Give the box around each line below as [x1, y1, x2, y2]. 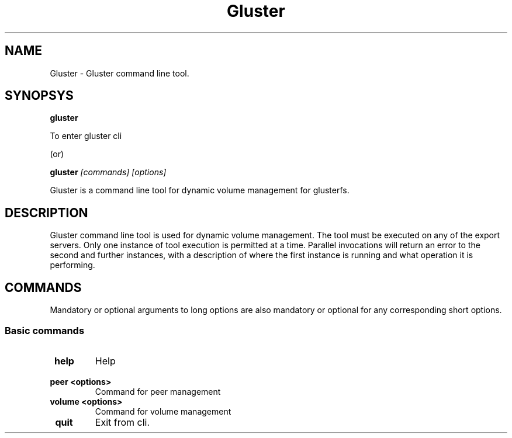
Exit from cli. [95, 416, 150, 428]
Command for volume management [95, 406, 231, 416]
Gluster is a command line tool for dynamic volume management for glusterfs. [50, 185, 350, 196]
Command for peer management [95, 386, 221, 397]
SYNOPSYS [5, 88, 74, 103]
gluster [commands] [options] [50, 167, 167, 178]
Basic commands [5, 324, 85, 336]
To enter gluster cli [50, 131, 122, 141]
